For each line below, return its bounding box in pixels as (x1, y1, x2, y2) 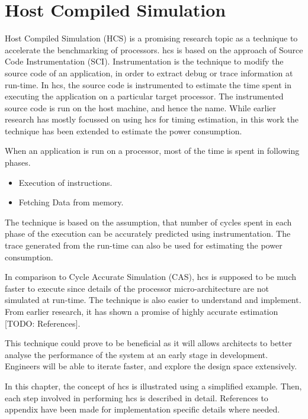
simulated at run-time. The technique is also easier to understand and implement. (5, 294, 301, 306)
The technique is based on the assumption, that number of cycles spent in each (5, 215, 292, 228)
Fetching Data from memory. (18, 196, 124, 208)
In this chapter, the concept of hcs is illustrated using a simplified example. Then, (5, 379, 302, 392)
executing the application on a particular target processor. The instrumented (5, 90, 284, 102)
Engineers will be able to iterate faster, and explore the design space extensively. (5, 360, 297, 372)
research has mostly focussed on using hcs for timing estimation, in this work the (5, 113, 299, 125)
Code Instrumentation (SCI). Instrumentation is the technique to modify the (5, 55, 284, 67)
